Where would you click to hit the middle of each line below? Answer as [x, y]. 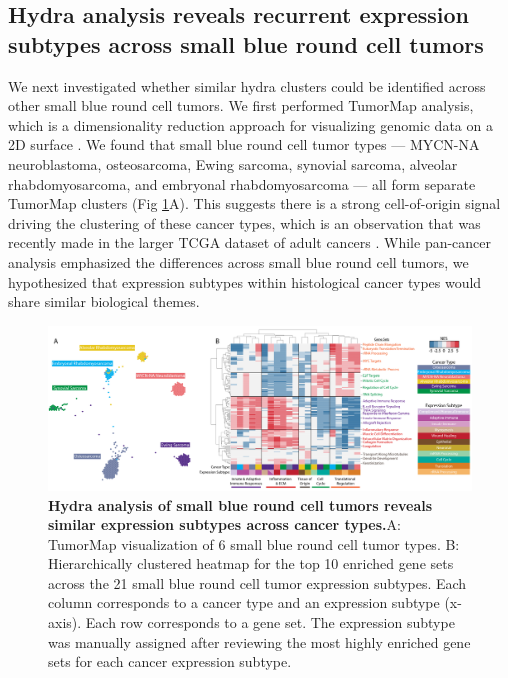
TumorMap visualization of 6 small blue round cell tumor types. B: [254, 543]
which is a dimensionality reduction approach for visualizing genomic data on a [250, 124]
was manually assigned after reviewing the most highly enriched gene [259, 641]
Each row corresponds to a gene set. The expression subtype [270, 622]
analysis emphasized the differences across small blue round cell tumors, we [238, 261]
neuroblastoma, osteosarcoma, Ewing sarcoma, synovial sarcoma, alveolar [233, 163]
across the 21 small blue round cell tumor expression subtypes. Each [257, 582]
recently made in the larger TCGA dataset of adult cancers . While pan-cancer [250, 242]
